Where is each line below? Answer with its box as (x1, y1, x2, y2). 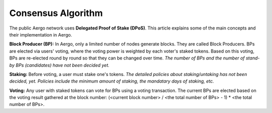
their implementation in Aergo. (9, 31, 73, 37)
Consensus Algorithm (9, 7, 103, 18)
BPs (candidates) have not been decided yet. (16, 62, 110, 68)
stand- (245, 55, 260, 61)
